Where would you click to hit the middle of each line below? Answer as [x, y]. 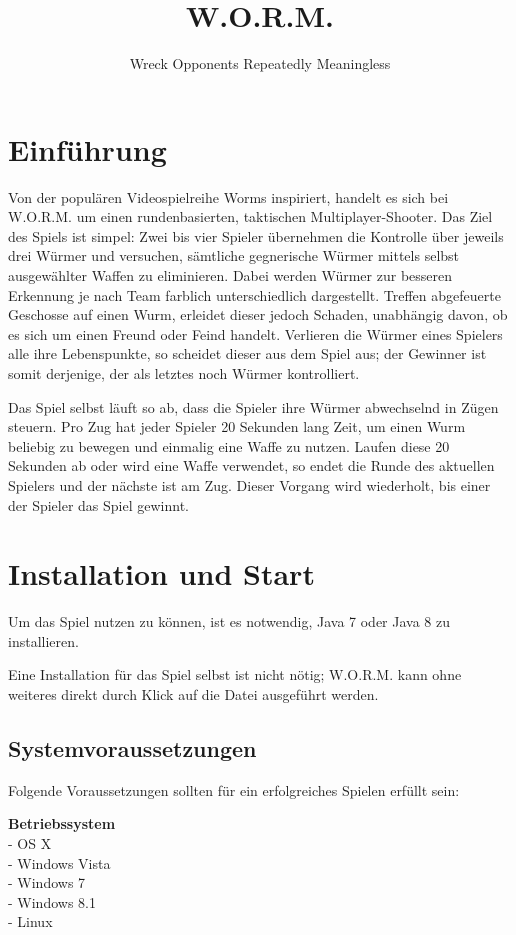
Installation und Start [161, 573]
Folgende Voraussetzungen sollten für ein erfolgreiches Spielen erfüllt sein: [234, 789]
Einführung [87, 148]
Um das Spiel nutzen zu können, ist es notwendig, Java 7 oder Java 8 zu [229, 621]
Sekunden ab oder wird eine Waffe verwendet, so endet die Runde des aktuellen [251, 465]
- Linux [30, 921]
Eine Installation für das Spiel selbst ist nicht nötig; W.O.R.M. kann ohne [235, 674]
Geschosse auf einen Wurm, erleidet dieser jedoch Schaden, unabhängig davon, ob [258, 314]
